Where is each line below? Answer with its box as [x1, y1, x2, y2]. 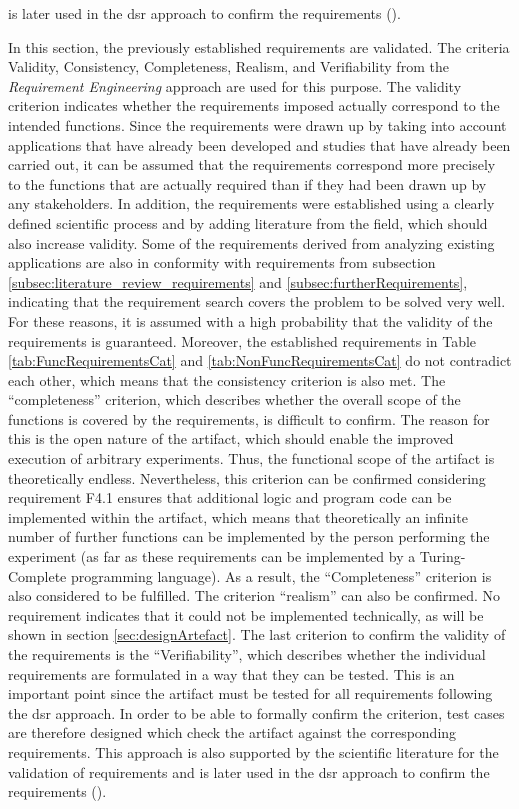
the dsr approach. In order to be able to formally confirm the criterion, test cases [8, 702, 505, 723]
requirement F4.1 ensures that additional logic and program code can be [8, 487, 452, 508]
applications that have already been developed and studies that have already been [8, 134, 511, 155]
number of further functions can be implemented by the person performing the [8, 526, 490, 547]
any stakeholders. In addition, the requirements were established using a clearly [8, 193, 495, 214]
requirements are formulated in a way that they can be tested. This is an [8, 663, 455, 684]
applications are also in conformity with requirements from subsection [8, 252, 436, 273]
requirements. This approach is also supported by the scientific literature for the [8, 741, 499, 762]
